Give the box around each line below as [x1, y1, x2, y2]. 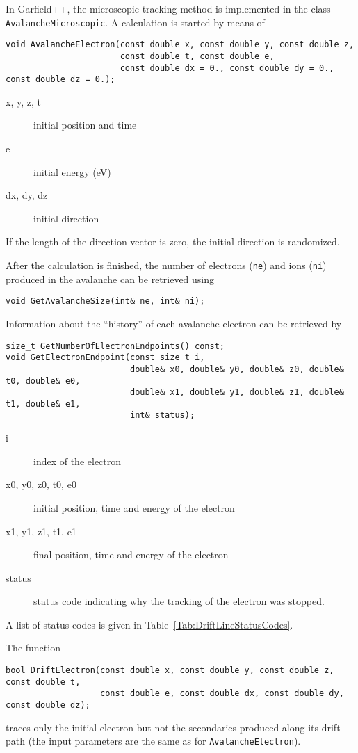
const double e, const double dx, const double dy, [100, 688, 344, 699]
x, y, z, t [6, 94, 41, 108]
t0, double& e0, [6, 375, 81, 386]
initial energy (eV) [33, 164, 111, 179]
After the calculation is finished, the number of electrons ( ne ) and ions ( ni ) [6, 258, 327, 273]
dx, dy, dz [6, 188, 48, 202]
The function [6, 640, 60, 655]
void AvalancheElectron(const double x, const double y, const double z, [6, 40, 355, 50]
